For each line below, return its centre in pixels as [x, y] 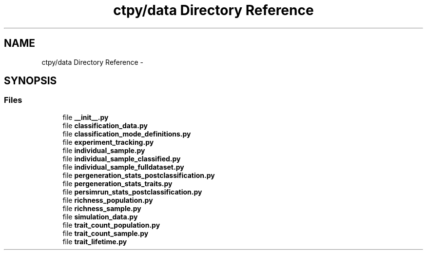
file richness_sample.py [102, 208]
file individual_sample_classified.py [122, 158]
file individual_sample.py [104, 150]
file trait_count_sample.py [106, 233]
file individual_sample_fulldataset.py [123, 167]
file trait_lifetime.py [95, 241]
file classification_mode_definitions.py [127, 134]
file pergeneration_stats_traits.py [117, 183]
